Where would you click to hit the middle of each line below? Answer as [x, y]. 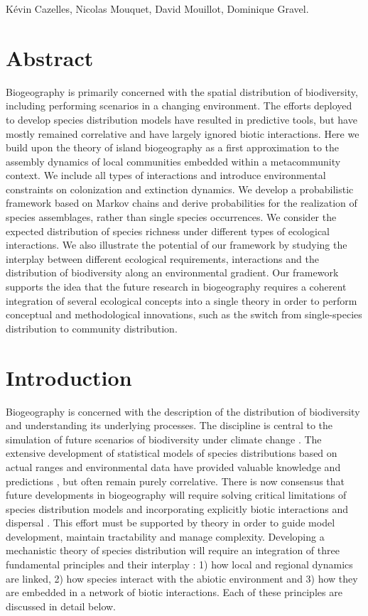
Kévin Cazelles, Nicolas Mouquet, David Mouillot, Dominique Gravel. [157, 9]
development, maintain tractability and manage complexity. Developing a [165, 536]
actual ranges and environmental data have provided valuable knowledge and [173, 466]
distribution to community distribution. [92, 328]
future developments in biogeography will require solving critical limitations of [176, 495]
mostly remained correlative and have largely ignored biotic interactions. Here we [183, 133]
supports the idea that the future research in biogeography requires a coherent [176, 287]
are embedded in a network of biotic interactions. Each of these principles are [174, 592]
